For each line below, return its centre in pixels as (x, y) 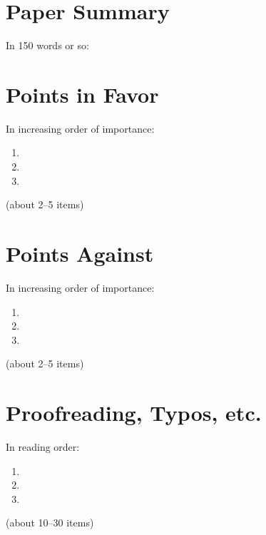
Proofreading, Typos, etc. (134, 413)
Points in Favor (82, 94)
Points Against (80, 253)
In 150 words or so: (47, 45)
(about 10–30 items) (50, 523)
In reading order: (43, 447)
